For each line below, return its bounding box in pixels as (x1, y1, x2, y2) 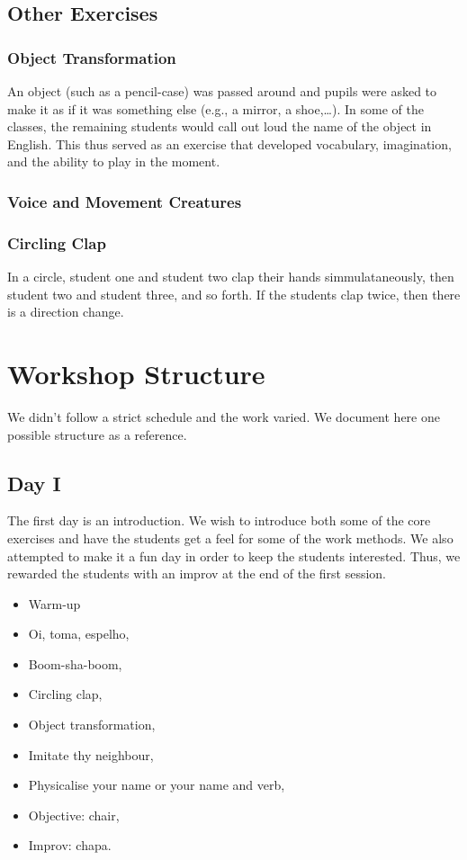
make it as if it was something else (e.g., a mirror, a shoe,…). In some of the (7, 99, 424, 118)
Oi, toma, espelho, (28, 624, 130, 643)
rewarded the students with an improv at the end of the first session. (7, 564, 386, 583)
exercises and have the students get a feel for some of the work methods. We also (7, 528, 454, 547)
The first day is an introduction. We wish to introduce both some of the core (7, 511, 431, 530)
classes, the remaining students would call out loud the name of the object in (7, 117, 432, 136)
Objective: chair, (28, 805, 120, 824)
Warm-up (28, 594, 81, 613)
